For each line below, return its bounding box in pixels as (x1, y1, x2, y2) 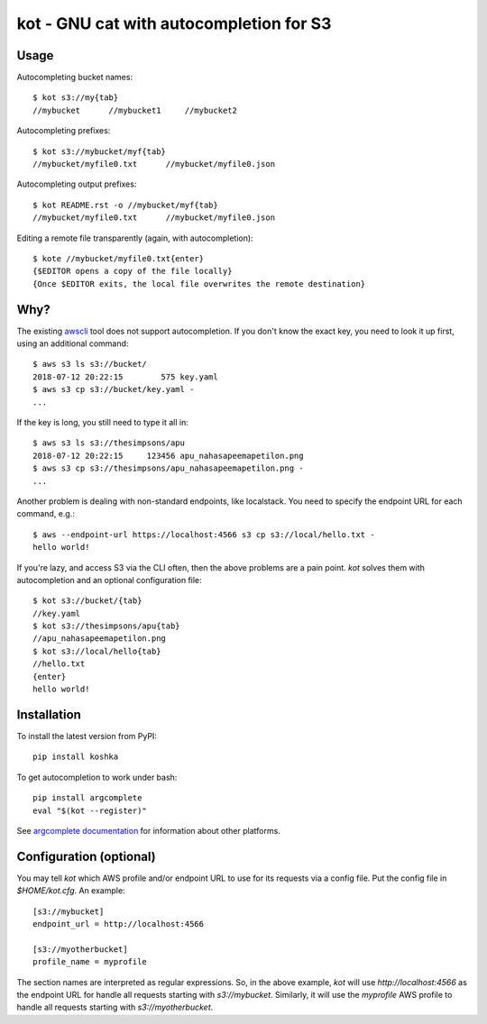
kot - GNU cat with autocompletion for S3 (16, 14, 332, 33)
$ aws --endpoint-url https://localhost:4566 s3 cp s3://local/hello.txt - (32, 529, 375, 540)
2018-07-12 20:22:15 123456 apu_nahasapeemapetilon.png (32, 451, 304, 461)
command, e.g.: (16, 508, 76, 519)
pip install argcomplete (32, 793, 142, 803)
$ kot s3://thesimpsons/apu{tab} (32, 621, 180, 631)
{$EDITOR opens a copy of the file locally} (32, 266, 234, 277)
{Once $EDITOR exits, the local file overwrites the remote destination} (32, 279, 366, 288)
